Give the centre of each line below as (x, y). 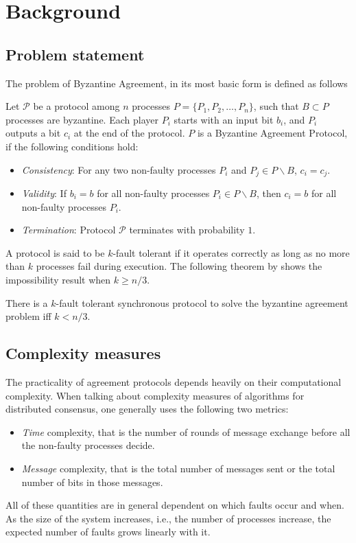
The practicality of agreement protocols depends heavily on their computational (174, 381)
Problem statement (75, 54)
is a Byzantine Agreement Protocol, (272, 133)
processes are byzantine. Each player (82, 119)
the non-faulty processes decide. (88, 445)
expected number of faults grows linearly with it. (108, 532)
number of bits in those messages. (92, 482)
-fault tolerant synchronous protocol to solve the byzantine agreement (202, 302)
